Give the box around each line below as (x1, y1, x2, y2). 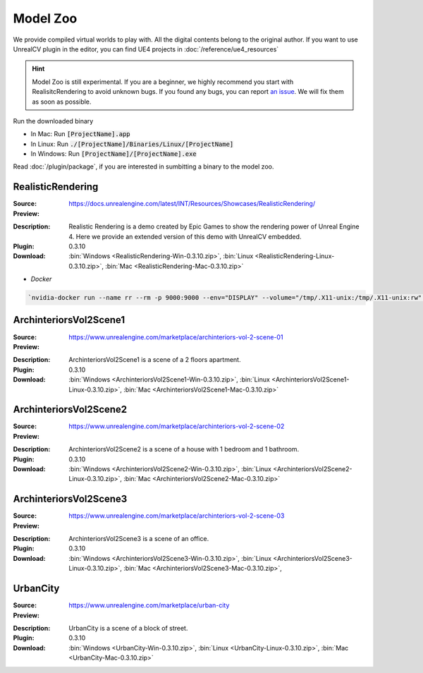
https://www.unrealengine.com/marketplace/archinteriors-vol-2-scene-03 (68, 511, 285, 520)
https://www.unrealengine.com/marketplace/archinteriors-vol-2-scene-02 (68, 422, 285, 430)
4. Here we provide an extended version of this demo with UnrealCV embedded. (68, 232, 302, 241)
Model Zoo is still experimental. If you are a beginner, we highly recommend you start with (32, 78, 294, 86)
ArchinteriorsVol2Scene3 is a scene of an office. (68, 535, 209, 543)
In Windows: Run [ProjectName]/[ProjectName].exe (30, 150, 197, 158)
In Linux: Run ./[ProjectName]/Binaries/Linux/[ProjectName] (30, 140, 234, 148)
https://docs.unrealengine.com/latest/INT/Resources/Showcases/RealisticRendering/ (68, 200, 316, 208)
